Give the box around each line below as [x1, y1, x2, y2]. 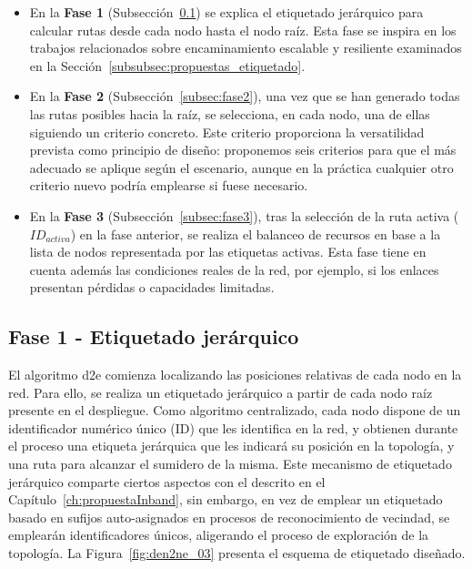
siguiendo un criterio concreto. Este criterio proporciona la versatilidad [29, 122, 425, 141]
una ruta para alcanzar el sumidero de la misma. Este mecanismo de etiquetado [8, 454, 452, 473]
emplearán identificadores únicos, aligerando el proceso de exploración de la [8, 525, 429, 544]
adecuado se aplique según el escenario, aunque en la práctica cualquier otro [29, 157, 454, 177]
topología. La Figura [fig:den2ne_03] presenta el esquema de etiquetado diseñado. [8, 544, 466, 563]
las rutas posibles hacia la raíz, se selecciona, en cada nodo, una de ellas [29, 104, 430, 123]
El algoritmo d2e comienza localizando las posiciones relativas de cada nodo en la [8, 365, 462, 384]
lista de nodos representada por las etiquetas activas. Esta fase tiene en [29, 242, 427, 261]
